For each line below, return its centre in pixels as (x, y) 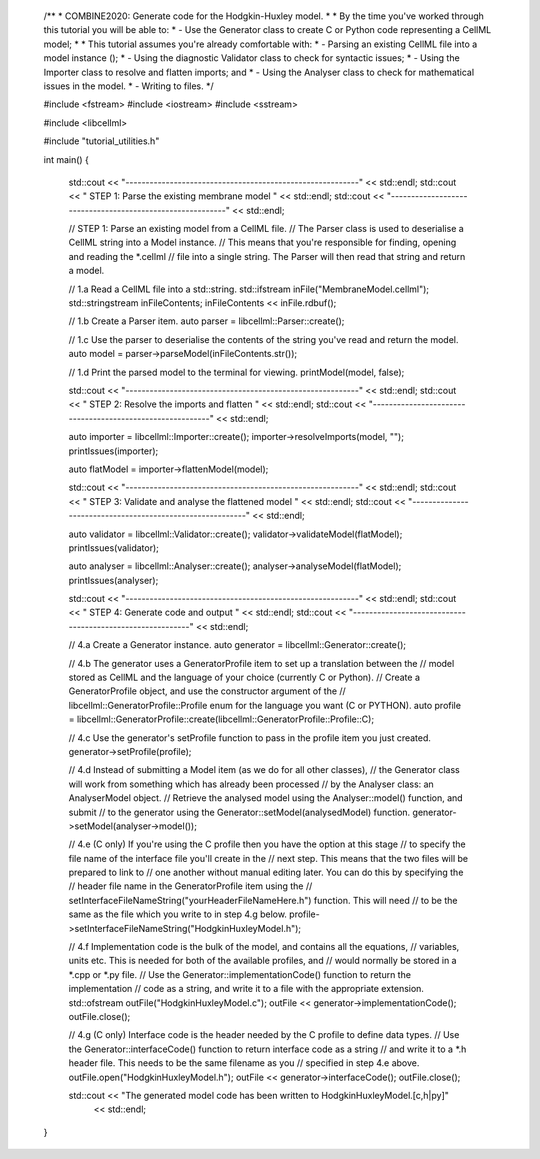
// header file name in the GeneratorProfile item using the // (190, 886)
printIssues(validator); (114, 547)
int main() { (66, 159)
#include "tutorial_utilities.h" (101, 141)
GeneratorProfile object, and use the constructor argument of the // (207, 691)
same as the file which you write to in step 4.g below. (177, 914)
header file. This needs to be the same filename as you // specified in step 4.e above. (244, 1063)
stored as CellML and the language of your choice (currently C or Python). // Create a (244, 677)
